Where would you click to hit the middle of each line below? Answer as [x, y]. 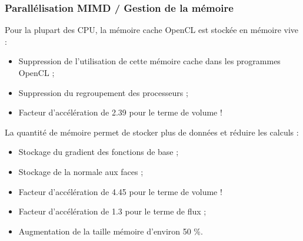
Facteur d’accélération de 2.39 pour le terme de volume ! [120, 112]
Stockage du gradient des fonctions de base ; [99, 152]
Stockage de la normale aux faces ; [81, 171]
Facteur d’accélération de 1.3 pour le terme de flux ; [112, 211]
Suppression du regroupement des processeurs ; [103, 92]
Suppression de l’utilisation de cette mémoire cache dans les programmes [149, 61]
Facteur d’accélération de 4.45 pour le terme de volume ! [120, 191]
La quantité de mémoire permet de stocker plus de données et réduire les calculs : [152, 132]
